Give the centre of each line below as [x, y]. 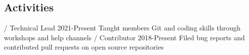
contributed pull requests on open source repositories [84, 47]
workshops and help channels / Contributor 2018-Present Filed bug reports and [124, 37]
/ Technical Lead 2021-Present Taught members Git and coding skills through [122, 28]
